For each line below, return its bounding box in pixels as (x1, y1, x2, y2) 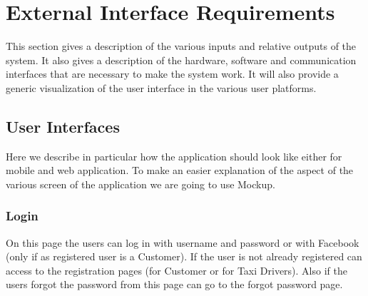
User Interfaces (6, 115, 120, 137)
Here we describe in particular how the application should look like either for (6, 148, 342, 163)
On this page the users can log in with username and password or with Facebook (6, 235, 359, 250)
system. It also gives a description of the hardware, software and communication (6, 52, 357, 67)
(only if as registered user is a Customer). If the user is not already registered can (6, 249, 362, 264)
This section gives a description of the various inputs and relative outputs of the (6, 39, 357, 53)
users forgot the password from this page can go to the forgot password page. (6, 277, 343, 292)
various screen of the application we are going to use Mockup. (6, 176, 275, 191)
